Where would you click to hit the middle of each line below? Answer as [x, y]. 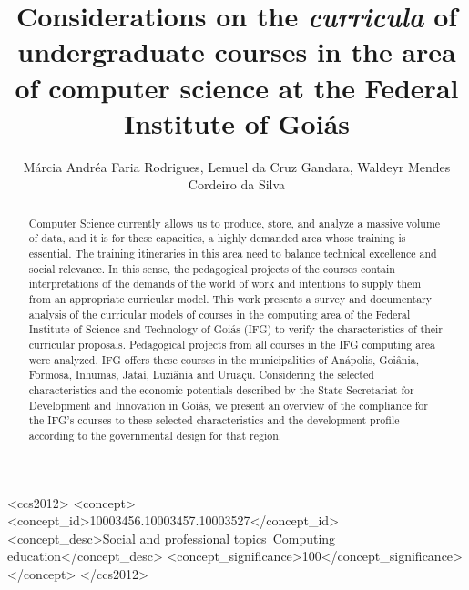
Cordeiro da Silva [237, 184]
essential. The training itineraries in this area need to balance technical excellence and [233, 253]
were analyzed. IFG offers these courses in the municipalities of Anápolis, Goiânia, [224, 359]
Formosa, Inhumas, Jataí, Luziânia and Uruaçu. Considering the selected [201, 375]
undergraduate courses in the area [237, 51]
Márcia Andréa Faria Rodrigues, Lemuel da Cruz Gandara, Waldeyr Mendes [237, 166]
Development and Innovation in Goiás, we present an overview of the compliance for [228, 405]
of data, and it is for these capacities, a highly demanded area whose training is [217, 238]
